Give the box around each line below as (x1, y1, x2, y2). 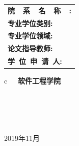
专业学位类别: (8, 17, 53, 28)
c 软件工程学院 (4, 75, 61, 86)
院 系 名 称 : (8, 5, 71, 15)
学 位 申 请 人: (8, 56, 62, 67)
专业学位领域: (8, 30, 53, 41)
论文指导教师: (8, 43, 53, 54)
